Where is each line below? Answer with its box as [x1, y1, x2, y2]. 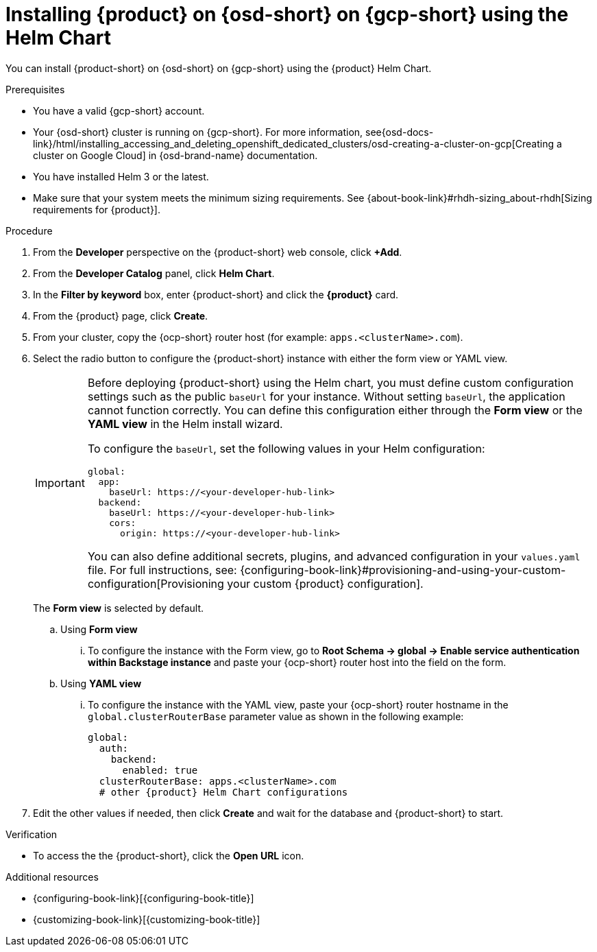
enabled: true [122, 764, 198, 776]
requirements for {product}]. [33, 203, 160, 215]
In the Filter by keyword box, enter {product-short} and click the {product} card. [33, 288, 399, 300]
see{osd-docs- [365, 126, 434, 138]
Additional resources [5, 870, 99, 883]
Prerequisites [5, 83, 65, 95]
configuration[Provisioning [87, 576, 224, 591]
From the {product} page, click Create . [33, 309, 208, 322]
